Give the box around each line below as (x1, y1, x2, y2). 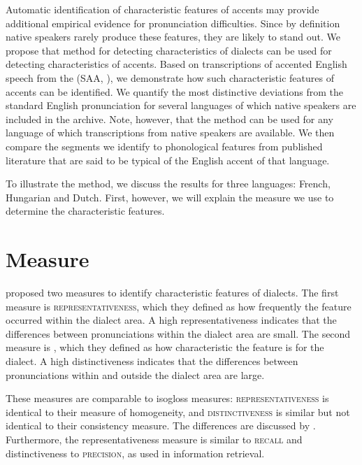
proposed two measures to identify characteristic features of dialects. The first (6, 285, 339, 300)
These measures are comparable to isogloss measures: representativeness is (6, 391, 329, 406)
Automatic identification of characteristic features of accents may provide (6, 2, 319, 16)
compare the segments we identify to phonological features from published (6, 138, 323, 153)
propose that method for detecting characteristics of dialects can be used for (6, 43, 332, 57)
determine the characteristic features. (6, 203, 165, 218)
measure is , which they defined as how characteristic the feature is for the (6, 340, 324, 355)
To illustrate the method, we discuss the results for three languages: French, (6, 176, 331, 191)
